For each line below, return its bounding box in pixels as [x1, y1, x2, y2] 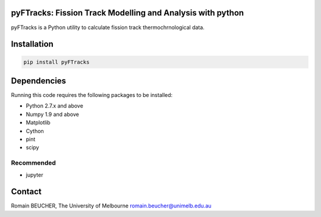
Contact [11, 187, 42, 197]
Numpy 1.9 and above [26, 111, 80, 118]
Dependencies [11, 76, 67, 86]
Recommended [11, 159, 56, 167]
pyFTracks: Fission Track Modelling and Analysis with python [11, 8, 244, 18]
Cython [26, 127, 44, 134]
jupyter [26, 171, 43, 178]
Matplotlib [26, 119, 51, 126]
